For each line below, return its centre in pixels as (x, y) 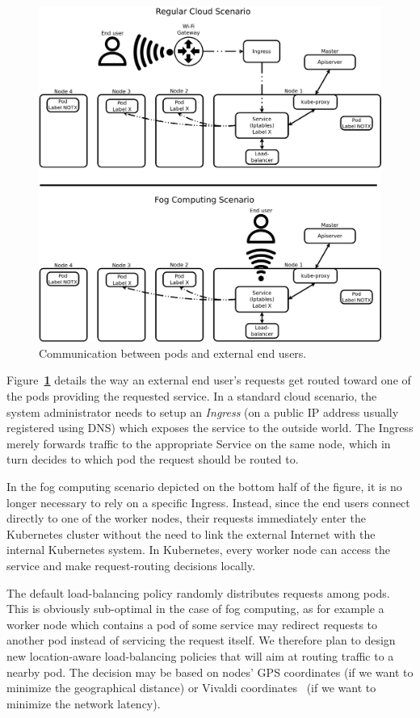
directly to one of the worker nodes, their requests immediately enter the (186, 518)
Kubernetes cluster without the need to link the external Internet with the (191, 533)
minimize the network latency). (84, 703)
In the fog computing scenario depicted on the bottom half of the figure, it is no (204, 487)
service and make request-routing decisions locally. (131, 566)
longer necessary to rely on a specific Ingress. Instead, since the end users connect (208, 502)
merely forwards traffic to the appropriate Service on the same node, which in (199, 443)
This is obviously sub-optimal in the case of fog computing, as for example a (195, 609)
